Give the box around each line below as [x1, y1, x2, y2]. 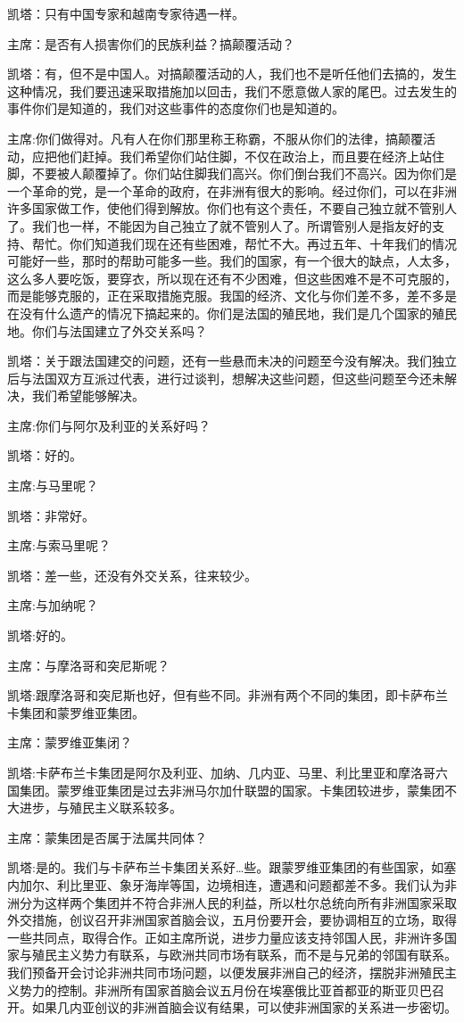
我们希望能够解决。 [31, 386, 145, 405]
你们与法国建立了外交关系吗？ [31, 321, 207, 340]
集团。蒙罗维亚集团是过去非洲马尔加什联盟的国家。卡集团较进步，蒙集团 [19, 780, 444, 799]
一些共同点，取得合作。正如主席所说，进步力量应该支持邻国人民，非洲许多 [7, 927, 444, 946]
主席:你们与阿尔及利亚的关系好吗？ [7, 416, 211, 434]
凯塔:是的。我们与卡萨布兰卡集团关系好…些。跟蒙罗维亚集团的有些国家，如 [7, 858, 444, 877]
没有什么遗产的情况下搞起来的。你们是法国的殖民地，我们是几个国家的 [19, 303, 432, 322]
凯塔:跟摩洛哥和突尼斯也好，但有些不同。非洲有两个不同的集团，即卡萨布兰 [7, 686, 448, 705]
